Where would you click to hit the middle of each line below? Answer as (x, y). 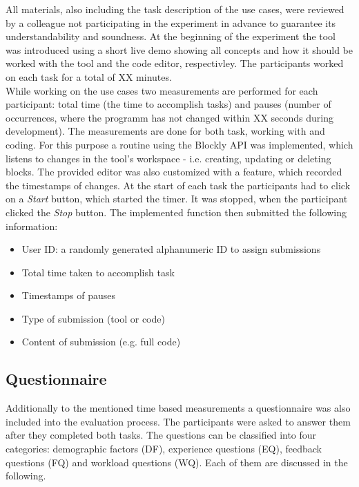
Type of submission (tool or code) (93, 318)
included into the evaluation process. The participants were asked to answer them (178, 421)
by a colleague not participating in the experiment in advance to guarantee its (171, 22)
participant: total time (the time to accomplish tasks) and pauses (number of (168, 104)
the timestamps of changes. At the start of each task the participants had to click (178, 185)
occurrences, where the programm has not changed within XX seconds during (169, 117)
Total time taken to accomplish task (98, 272)
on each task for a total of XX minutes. (89, 76)
